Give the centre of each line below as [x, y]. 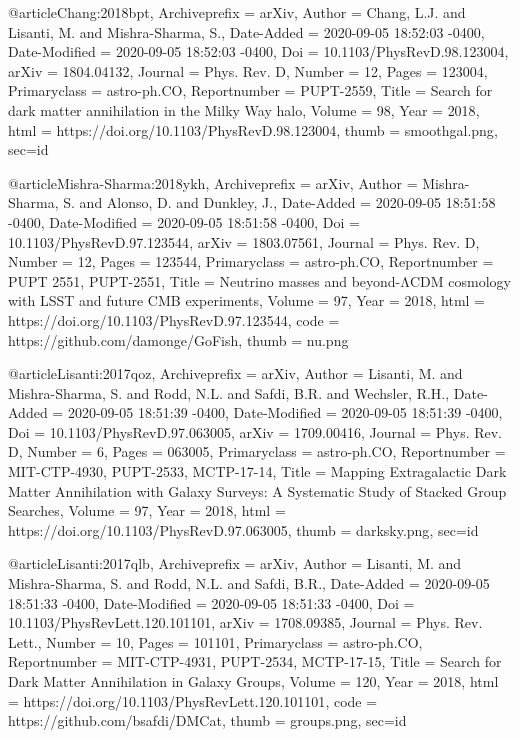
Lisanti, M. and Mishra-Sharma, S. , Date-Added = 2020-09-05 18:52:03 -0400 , [246, 31]
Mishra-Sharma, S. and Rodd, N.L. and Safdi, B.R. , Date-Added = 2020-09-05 [249, 583]
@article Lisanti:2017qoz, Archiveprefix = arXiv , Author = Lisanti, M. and [235, 373]
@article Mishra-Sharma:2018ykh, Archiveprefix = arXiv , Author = [213, 182]
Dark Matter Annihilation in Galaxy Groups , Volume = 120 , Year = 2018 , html [253, 681]
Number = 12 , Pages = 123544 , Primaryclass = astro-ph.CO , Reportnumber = [251, 261]
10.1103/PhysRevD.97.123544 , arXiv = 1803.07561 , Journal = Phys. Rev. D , [244, 241]
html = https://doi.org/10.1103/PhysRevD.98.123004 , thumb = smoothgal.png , [253, 129]
